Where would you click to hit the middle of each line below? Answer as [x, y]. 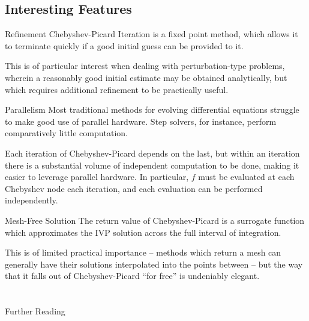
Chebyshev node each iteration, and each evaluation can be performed [134, 188]
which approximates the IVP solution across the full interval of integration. [143, 232]
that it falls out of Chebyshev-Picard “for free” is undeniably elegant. [132, 276]
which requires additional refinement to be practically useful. [117, 89]
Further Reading [35, 311]
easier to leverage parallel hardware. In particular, [97, 177]
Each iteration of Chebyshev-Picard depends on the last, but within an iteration [152, 153]
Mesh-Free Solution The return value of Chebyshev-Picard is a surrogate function [155, 220]
